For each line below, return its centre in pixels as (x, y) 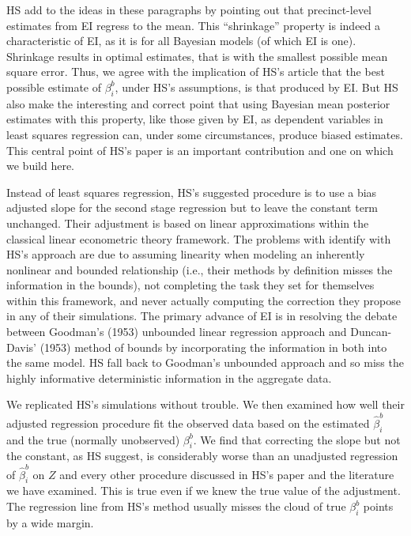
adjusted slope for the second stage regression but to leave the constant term (192, 208)
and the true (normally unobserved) (93, 439)
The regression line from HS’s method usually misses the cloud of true (176, 506)
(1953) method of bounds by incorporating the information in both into (213, 347)
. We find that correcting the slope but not (297, 439)
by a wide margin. (50, 522)
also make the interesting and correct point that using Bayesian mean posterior (198, 103)
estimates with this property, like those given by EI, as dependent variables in (195, 119)
